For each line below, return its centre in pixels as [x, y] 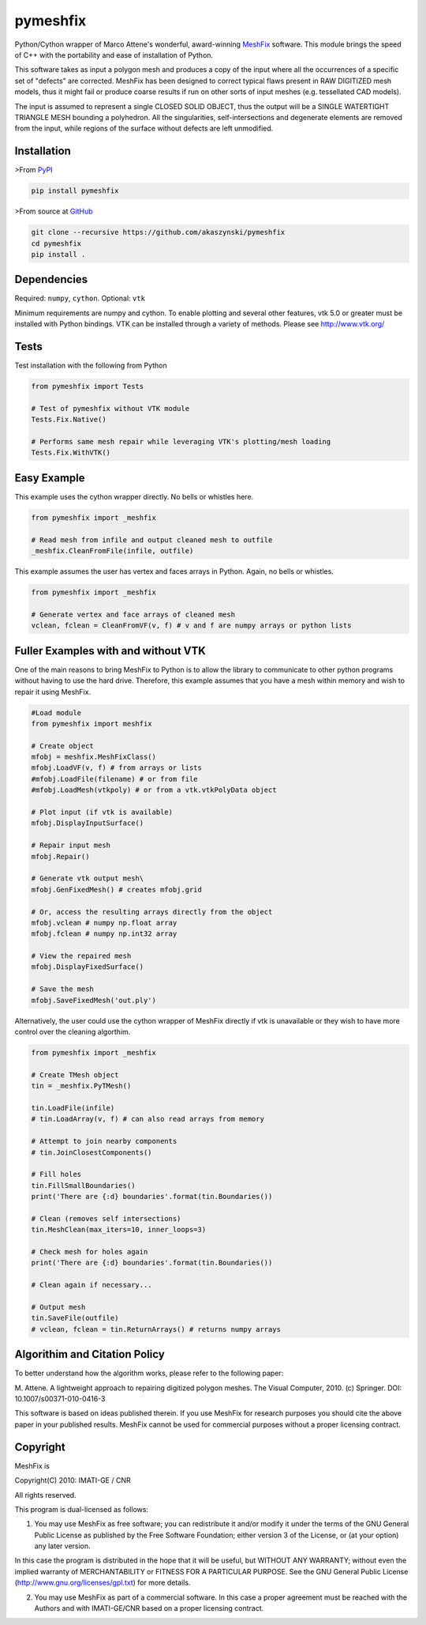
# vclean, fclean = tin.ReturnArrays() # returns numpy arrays [156, 1329]
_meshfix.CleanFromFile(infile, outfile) [112, 551]
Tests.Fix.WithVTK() [71, 453]
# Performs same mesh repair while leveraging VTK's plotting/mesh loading [181, 442]
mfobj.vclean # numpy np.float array [104, 922]
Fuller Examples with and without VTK [110, 651]
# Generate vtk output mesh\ [88, 878]
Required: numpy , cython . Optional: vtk [80, 298]
